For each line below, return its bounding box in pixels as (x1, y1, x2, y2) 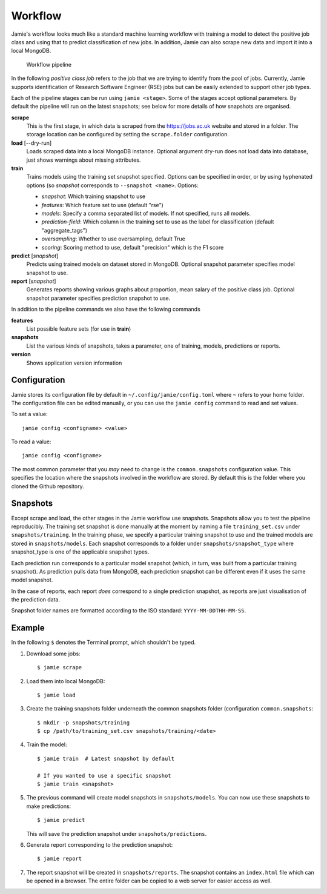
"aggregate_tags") (41, 227, 88, 234)
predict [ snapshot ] (11, 252, 59, 259)
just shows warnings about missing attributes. (26, 156, 141, 164)
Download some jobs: (26, 650, 81, 657)
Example (11, 623, 45, 633)
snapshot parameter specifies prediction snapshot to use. (26, 294, 171, 302)
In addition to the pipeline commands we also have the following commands (11, 306, 201, 313)
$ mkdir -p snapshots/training (37, 719, 130, 726)
